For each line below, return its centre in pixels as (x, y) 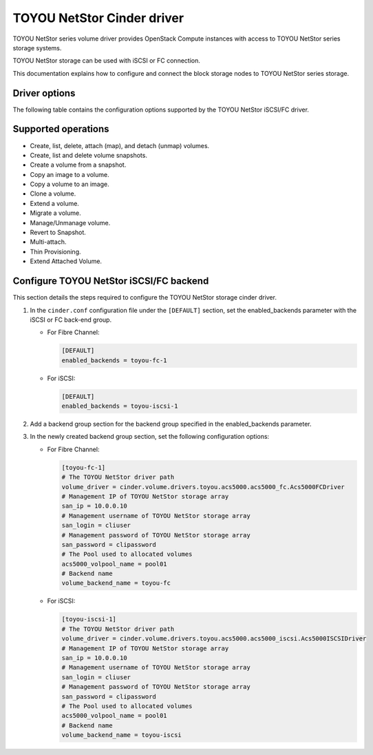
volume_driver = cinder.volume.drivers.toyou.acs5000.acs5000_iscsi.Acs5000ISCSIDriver (214, 639)
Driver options (44, 93)
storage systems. (37, 48)
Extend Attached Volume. (66, 261)
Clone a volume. (53, 194)
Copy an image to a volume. (70, 174)
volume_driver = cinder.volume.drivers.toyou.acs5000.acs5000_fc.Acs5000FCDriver (203, 487)
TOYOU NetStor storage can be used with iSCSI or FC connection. (107, 61)
